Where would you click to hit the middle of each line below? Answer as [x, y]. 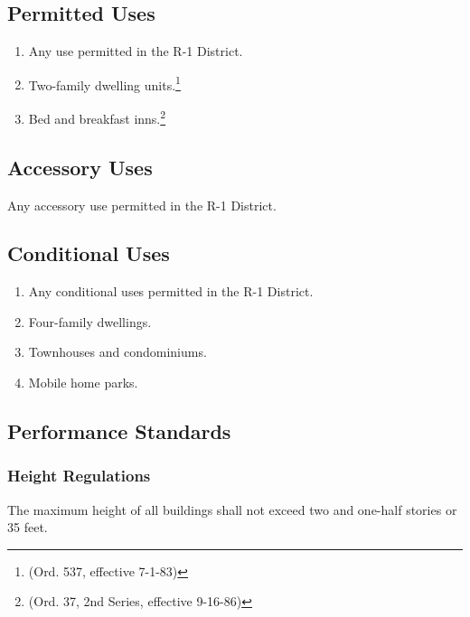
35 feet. [28, 527]
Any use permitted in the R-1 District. [136, 51]
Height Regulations [79, 476]
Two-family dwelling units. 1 [104, 83]
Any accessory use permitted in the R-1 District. [142, 205]
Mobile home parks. [83, 383]
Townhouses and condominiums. [117, 352]
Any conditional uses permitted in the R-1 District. [171, 291]
